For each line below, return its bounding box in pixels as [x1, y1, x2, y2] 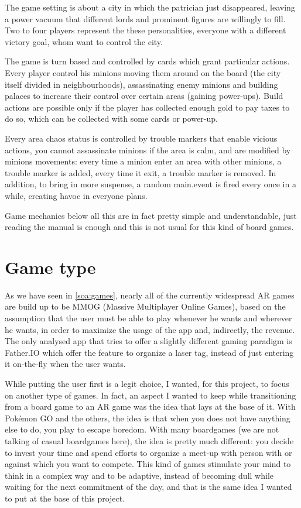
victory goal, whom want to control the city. [5, 35, 163, 47]
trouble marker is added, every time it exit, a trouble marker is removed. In [5, 166, 276, 179]
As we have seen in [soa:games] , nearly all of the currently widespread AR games [5, 289, 295, 301]
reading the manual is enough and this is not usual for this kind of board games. [5, 221, 294, 233]
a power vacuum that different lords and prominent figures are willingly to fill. [5, 12, 286, 25]
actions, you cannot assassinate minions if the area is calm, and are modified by [5, 143, 291, 156]
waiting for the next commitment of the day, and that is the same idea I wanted [5, 480, 292, 493]
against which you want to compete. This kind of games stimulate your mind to [5, 458, 291, 470]
